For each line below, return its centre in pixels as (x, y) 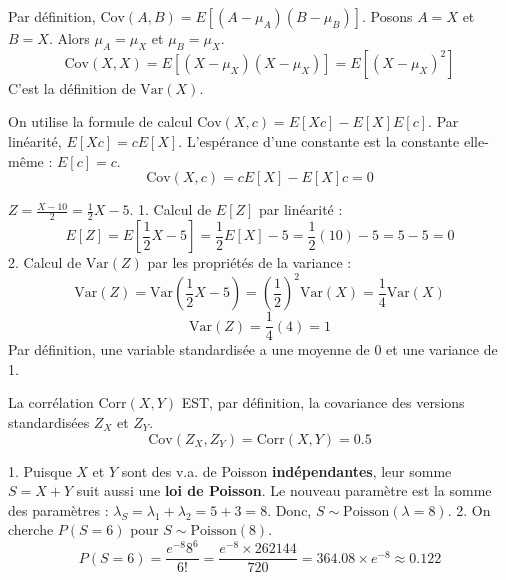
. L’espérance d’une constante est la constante (319, 140)
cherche (31, 529)
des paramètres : (58, 509)
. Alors (69, 38)
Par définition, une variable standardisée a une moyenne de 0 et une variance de (253, 349)
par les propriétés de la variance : (249, 262)
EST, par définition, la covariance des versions (323, 402)
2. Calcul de (45, 262)
